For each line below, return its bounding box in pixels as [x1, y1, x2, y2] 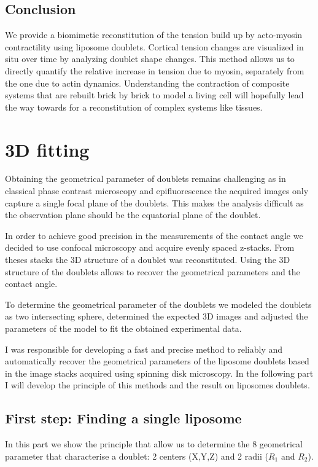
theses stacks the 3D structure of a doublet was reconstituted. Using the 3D [5, 253, 290, 266]
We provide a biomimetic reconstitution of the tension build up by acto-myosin [5, 28, 303, 41]
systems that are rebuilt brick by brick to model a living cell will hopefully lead [5, 88, 304, 101]
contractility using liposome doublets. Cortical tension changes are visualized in [5, 40, 304, 53]
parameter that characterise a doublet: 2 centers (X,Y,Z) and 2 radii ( [5, 449, 268, 462]
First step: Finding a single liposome [5, 409, 242, 428]
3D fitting [5, 136, 90, 162]
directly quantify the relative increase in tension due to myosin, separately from [5, 64, 304, 77]
